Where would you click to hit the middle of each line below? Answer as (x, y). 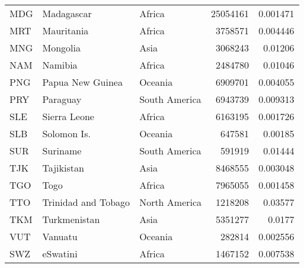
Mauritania (65, 30)
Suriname (62, 151)
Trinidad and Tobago (86, 202)
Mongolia (61, 48)
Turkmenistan (71, 219)
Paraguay (62, 99)
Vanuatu (60, 236)
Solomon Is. (66, 133)
